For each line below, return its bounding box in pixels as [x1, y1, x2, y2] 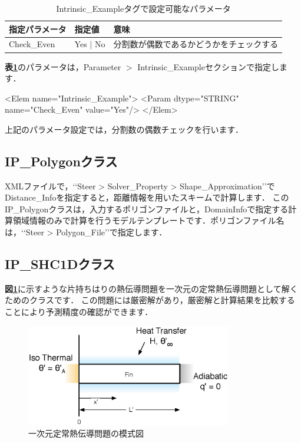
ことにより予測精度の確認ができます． [5, 306, 153, 318]
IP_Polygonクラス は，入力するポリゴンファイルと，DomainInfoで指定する [5, 202, 289, 215]
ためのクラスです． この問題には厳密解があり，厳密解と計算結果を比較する [5, 294, 295, 306]
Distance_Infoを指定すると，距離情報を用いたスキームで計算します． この [5, 191, 289, 204]
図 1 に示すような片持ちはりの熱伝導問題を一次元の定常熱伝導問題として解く [5, 282, 298, 294]
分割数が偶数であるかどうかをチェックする [113, 38, 279, 50]
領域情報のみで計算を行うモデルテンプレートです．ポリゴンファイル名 [12, 214, 285, 227]
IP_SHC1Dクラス [5, 255, 115, 273]
